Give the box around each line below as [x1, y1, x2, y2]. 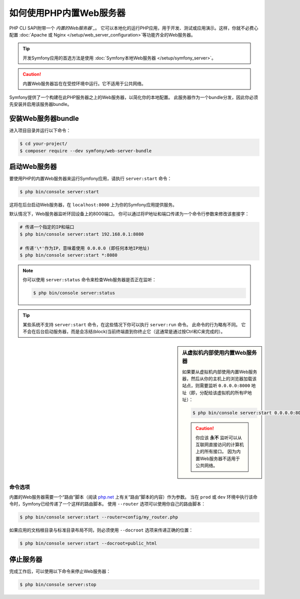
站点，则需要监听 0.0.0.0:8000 [182, 383, 250, 389]
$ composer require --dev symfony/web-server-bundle [19, 148, 152, 153]
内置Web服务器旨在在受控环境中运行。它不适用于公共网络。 [22, 80, 146, 86]
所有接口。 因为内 [204, 449, 241, 455]
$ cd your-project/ [19, 141, 67, 147]
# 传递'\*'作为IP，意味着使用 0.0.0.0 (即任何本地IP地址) [19, 245, 150, 251]
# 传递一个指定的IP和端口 [19, 224, 74, 230]
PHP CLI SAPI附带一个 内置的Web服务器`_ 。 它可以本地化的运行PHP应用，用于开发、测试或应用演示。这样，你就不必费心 [9, 25, 258, 31]
